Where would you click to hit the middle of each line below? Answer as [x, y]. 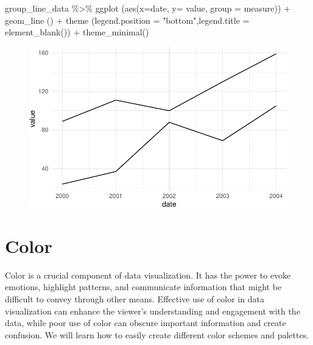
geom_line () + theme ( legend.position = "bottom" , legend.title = [127, 20]
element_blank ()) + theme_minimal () [77, 32]
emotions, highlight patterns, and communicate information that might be [143, 287]
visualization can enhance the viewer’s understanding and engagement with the [153, 311]
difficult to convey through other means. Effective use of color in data [135, 299]
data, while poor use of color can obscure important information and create [146, 323]
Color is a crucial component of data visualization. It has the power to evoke [148, 275]
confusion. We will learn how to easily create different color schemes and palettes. [157, 334]
